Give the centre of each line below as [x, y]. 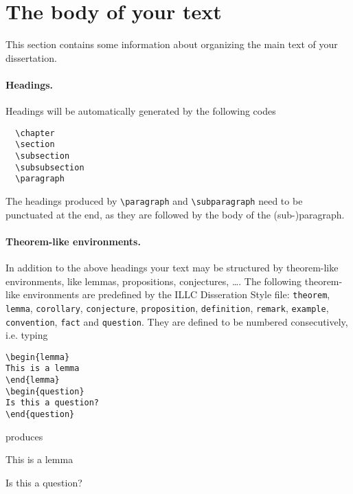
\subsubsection [50, 167]
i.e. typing [27, 335]
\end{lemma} [33, 380]
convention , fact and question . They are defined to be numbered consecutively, [177, 321]
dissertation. [31, 57]
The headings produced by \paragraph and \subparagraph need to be [154, 200]
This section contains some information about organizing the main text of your [172, 44]
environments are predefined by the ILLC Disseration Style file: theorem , [176, 294]
